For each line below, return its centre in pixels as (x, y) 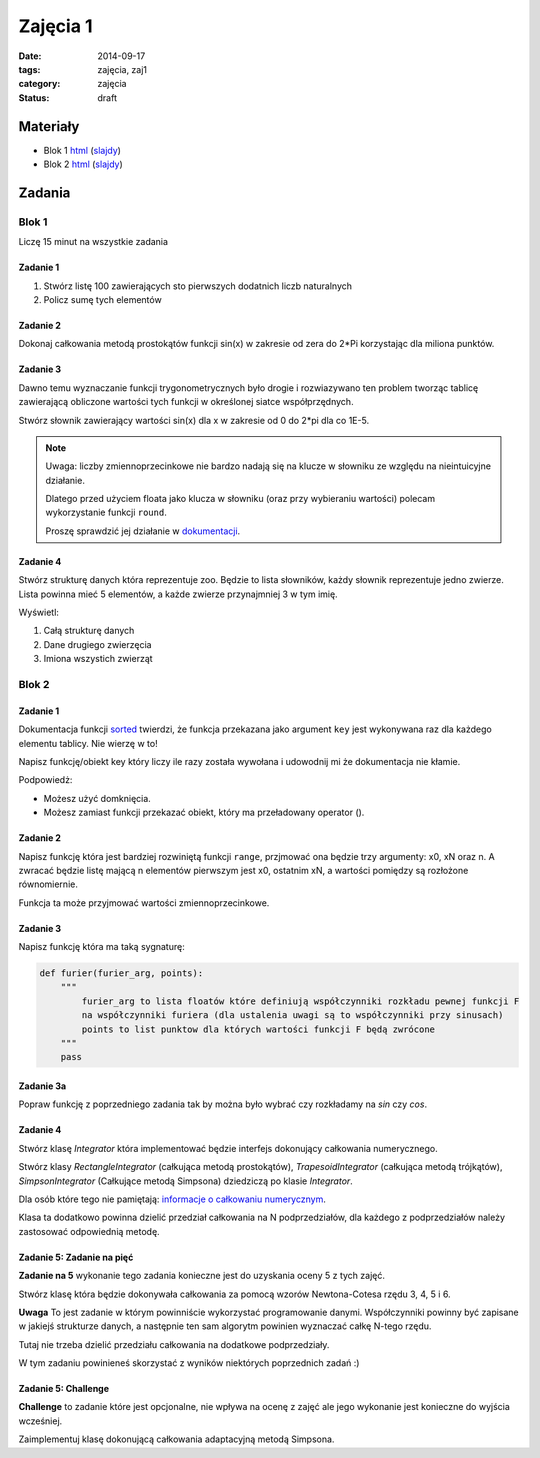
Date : (30, 56)
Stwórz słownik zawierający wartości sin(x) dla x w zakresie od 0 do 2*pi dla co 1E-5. (194, 420)
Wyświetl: (39, 612)
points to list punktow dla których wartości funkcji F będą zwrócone (258, 1029)
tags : (29, 69)
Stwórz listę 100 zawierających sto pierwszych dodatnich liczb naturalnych (198, 286)
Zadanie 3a (42, 1086)
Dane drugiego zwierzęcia (97, 644)
